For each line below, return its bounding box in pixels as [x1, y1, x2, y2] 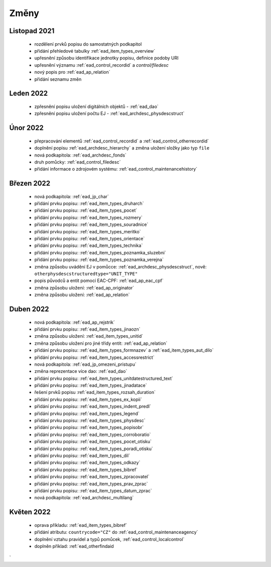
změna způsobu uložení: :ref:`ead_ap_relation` [34, 292, 130, 298]
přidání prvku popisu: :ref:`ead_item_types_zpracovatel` [34, 474, 150, 480]
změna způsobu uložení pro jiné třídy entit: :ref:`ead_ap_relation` [34, 340, 168, 346]
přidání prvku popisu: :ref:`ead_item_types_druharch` [34, 201, 144, 207]
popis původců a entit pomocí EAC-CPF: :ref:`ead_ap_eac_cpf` [34, 277, 164, 283]
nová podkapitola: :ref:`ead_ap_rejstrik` [34, 319, 115, 325]
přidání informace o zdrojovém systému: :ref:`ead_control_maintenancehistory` [34, 166, 198, 172]
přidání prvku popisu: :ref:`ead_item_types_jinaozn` [34, 326, 141, 332]
